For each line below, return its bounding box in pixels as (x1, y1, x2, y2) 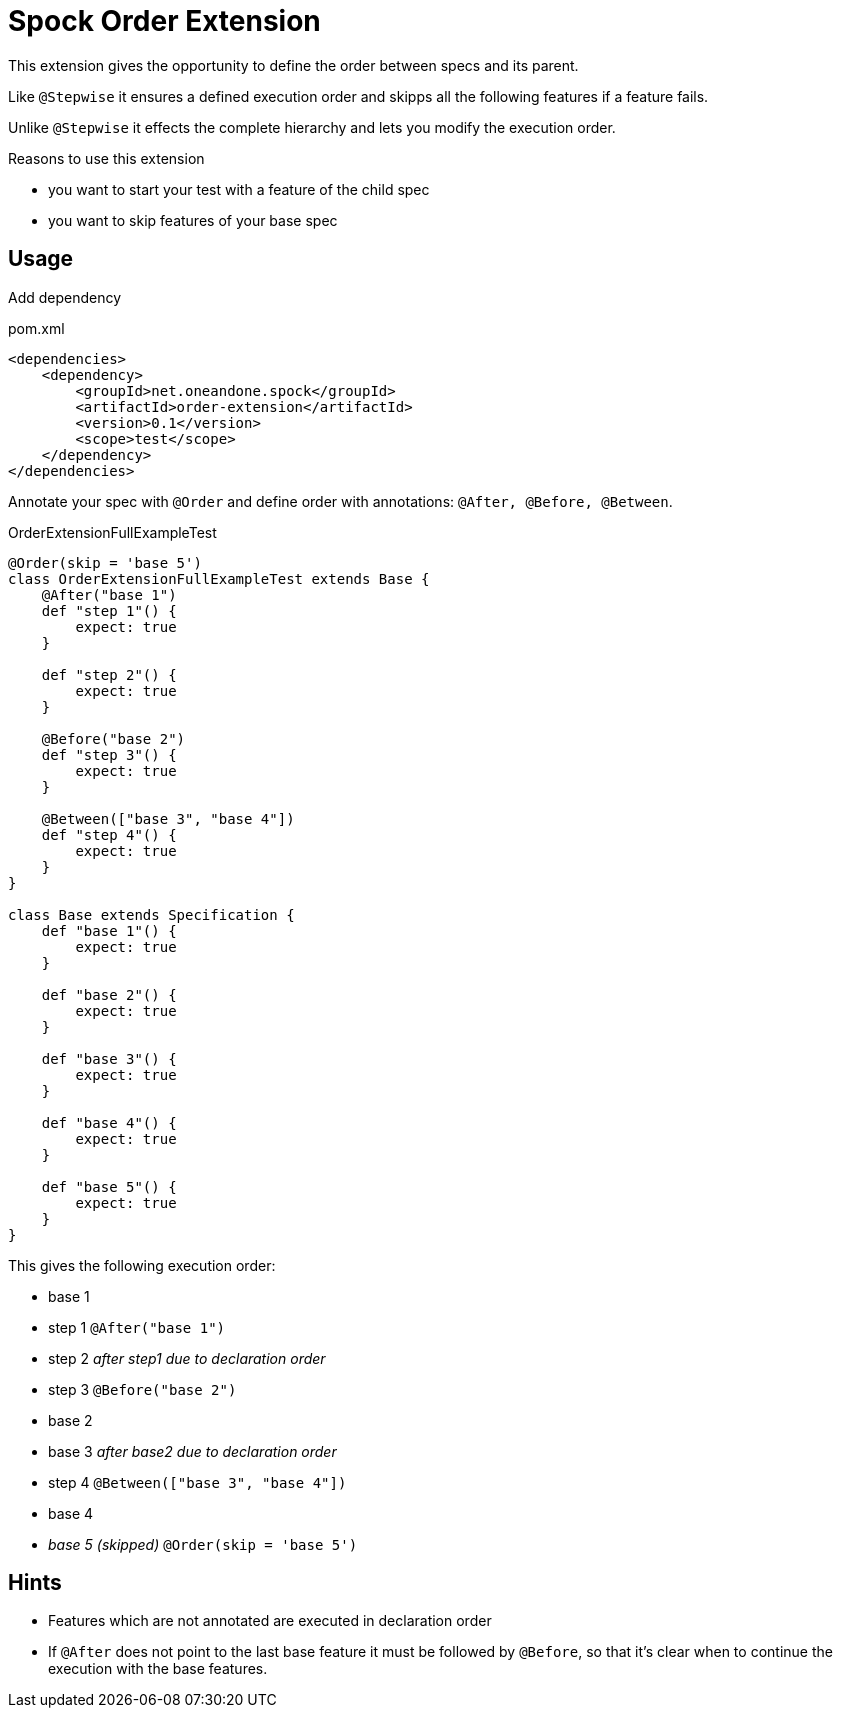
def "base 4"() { (41, 1114, 177, 1131)
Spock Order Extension (8, 4, 321, 38)
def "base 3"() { (41, 1050, 177, 1067)
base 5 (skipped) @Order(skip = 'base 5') (48, 1535, 358, 1553)
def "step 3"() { (41, 746, 177, 763)
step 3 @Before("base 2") (48, 1380, 237, 1398)
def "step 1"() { (41, 602, 177, 619)
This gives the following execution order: (8, 1256, 276, 1274)
